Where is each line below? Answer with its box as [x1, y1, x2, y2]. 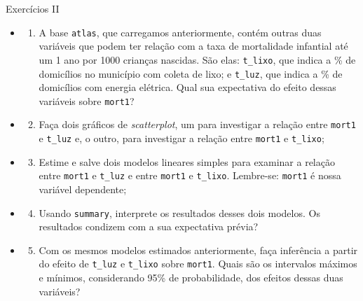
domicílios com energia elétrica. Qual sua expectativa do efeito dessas [39, 80, 336, 94]
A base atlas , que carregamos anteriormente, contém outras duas [39, 24, 322, 39]
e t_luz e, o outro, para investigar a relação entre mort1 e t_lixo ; [39, 131, 324, 146]
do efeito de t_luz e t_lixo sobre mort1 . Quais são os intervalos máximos [39, 256, 357, 271]
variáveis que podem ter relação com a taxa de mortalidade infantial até [39, 38, 348, 53]
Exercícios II [6, 1, 60, 15]
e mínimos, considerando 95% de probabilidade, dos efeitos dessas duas [39, 270, 343, 285]
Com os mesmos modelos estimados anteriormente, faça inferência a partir [39, 242, 358, 257]
